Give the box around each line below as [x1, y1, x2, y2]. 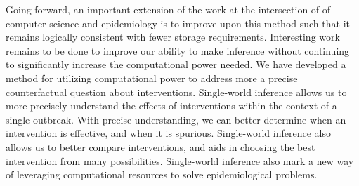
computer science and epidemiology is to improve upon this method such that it [6, 15, 350, 30]
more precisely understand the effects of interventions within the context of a [6, 98, 337, 113]
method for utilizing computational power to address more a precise [6, 70, 298, 85]
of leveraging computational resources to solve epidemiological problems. [6, 167, 318, 182]
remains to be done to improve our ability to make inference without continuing [6, 43, 350, 58]
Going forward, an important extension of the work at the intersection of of [6, 2, 331, 16]
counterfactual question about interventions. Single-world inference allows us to [6, 84, 347, 99]
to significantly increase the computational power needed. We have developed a [6, 57, 346, 72]
